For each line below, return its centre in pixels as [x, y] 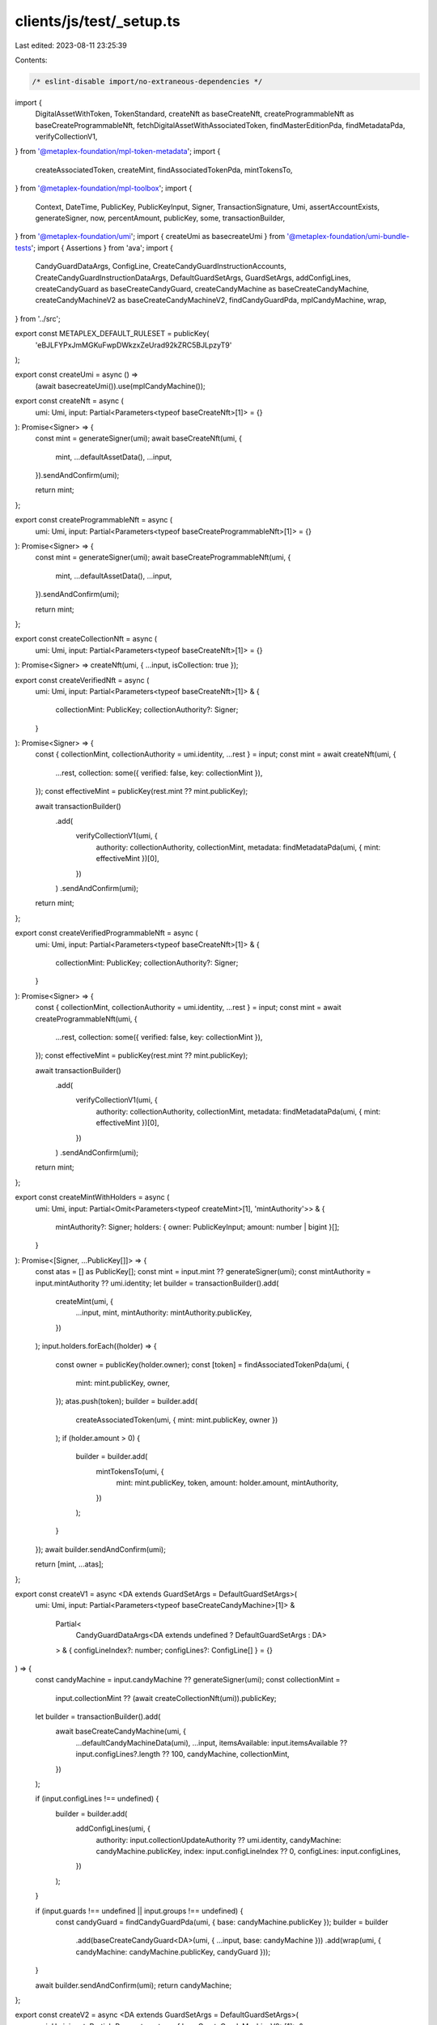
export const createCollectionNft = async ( [86, 639]
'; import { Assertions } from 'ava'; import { [102, 248]
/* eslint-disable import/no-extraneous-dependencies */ [147, 81]
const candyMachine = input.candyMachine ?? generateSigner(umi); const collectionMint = [188, 1680]
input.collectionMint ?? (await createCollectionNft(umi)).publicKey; [166, 1698]
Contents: [31, 60]
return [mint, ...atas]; [70, 1564]
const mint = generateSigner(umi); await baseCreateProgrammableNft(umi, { [163, 557]
